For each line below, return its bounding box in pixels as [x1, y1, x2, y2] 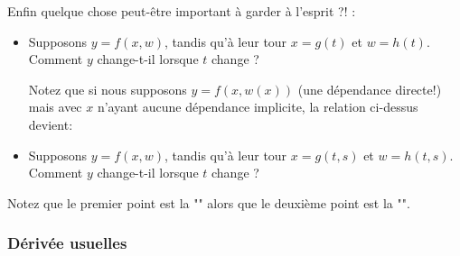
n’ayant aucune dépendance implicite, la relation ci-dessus [97, 97, 418, 116]
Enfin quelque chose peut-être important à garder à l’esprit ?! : [7, 2, 356, 20]
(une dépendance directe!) [297, 79, 442, 98]
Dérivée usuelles [7, 232, 127, 254]
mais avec [28, 97, 82, 116]
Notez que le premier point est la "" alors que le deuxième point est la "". [7, 193, 410, 212]
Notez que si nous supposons [28, 79, 187, 98]
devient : [28, 114, 73, 133]
